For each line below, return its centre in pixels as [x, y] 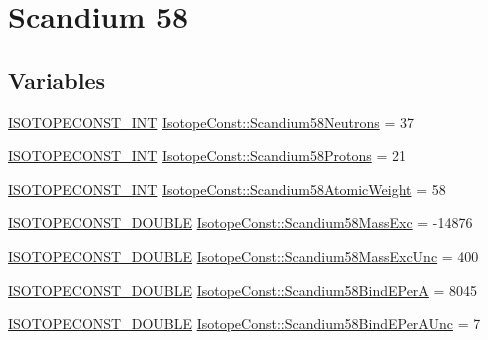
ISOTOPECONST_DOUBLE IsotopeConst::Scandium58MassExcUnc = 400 [243, 255]
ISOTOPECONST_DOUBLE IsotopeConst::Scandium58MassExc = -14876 [240, 222]
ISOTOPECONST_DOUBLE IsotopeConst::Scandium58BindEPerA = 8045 [243, 289]
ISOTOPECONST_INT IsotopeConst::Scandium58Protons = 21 [207, 155]
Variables [57, 79]
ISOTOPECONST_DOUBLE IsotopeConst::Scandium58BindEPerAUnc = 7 [244, 323]
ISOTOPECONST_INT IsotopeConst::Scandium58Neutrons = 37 [211, 121]
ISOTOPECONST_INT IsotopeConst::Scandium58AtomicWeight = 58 [227, 188]
